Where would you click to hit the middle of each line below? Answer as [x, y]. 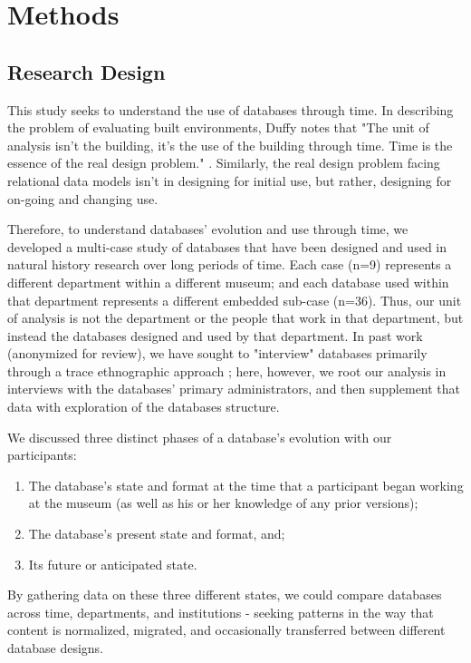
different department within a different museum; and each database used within [228, 282]
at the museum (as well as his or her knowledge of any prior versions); [223, 503]
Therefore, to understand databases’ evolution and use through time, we [208, 229]
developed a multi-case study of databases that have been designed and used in [227, 246]
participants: [42, 455]
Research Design [87, 71]
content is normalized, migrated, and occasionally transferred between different [226, 630]
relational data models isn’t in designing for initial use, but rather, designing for [230, 180]
